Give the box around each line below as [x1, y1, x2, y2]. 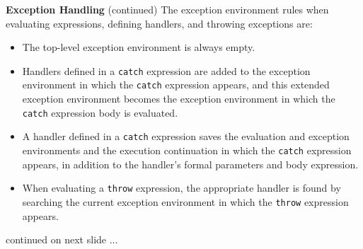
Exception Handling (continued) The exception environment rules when [6, 2, 329, 16]
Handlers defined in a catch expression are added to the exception [22, 63, 311, 78]
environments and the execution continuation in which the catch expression [22, 143, 352, 157]
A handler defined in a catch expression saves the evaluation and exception [22, 129, 350, 144]
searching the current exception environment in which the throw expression [22, 194, 349, 209]
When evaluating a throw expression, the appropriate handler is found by [22, 180, 341, 195]
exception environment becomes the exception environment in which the [22, 91, 335, 106]
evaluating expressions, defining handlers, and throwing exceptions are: [6, 16, 313, 30]
